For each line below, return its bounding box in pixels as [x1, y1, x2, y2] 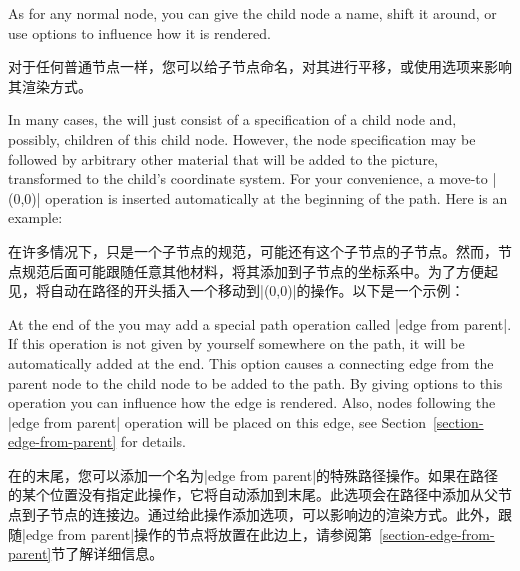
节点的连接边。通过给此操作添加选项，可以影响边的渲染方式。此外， [49, 504, 498, 525]
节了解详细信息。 [51, 543, 164, 564]
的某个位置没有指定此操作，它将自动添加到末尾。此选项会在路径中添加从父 [8, 484, 498, 505]
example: [8, 207, 63, 228]
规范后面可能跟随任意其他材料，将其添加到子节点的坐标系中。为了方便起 [21, 260, 498, 281]
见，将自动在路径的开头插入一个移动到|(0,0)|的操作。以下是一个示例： [8, 280, 465, 301]
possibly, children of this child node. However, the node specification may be [8, 128, 476, 149]
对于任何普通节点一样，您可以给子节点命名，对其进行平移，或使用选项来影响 [8, 56, 512, 77]
